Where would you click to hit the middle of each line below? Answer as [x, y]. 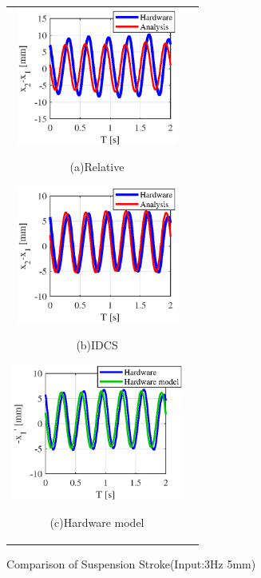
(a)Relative [97, 167]
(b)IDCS [97, 344]
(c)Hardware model [97, 522]
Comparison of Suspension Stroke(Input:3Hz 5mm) [131, 564]
